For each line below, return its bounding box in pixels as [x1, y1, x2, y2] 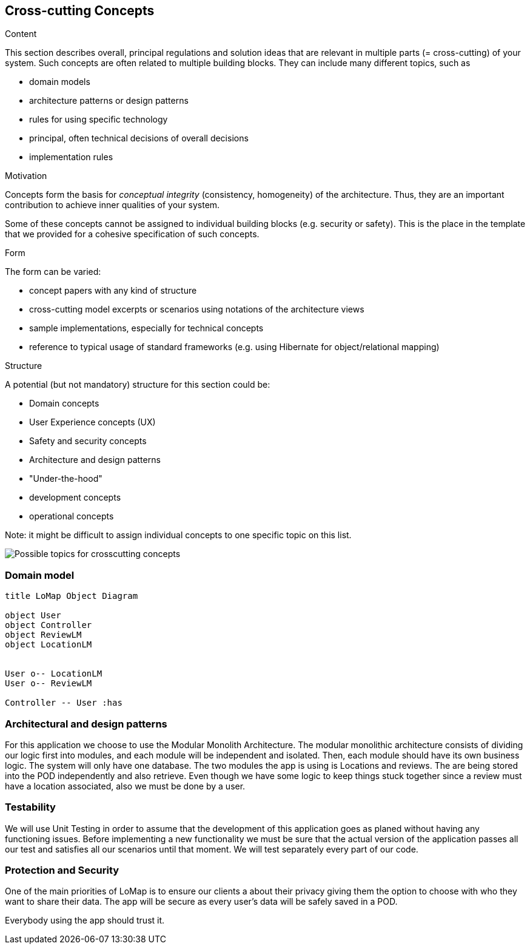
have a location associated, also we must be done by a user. [5, 780, 246, 791]
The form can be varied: [5, 266, 101, 277]
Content [5, 29, 37, 39]
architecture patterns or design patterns [29, 95, 189, 106]
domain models [29, 76, 90, 87]
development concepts [29, 492, 121, 503]
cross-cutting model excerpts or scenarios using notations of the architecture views [29, 304, 364, 315]
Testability [5, 801, 56, 814]
